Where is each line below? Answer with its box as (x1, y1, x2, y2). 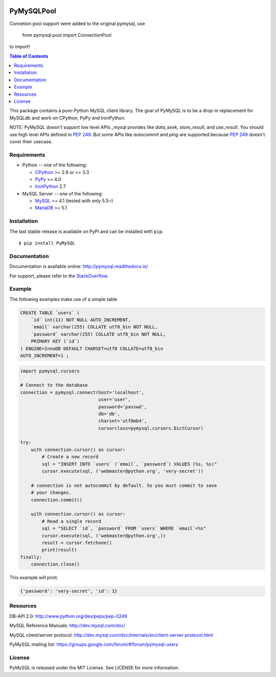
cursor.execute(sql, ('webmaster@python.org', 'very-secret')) (41, 468, 204, 474)
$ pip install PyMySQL (18, 241, 76, 246)
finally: (20, 554, 42, 560)
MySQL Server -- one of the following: (22, 190, 103, 196)
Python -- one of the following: (22, 162, 87, 168)
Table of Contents (9, 53, 49, 59)
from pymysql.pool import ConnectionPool (22, 32, 112, 38)
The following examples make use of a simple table (9, 296, 118, 302)
